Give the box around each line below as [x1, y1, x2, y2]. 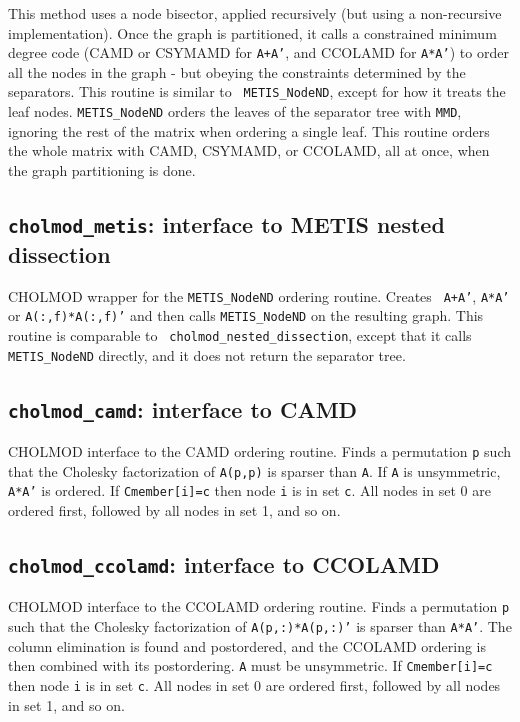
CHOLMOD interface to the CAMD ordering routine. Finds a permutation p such [8, 441, 512, 462]
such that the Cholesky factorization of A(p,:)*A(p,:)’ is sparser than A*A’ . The [8, 616, 512, 637]
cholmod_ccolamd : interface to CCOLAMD [8, 549, 440, 580]
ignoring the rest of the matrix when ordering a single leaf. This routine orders [8, 120, 490, 141]
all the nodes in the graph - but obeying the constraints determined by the [8, 61, 466, 82]
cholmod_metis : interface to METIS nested [8, 208, 445, 239]
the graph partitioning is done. [8, 159, 196, 180]
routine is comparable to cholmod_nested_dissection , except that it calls [8, 325, 472, 346]
